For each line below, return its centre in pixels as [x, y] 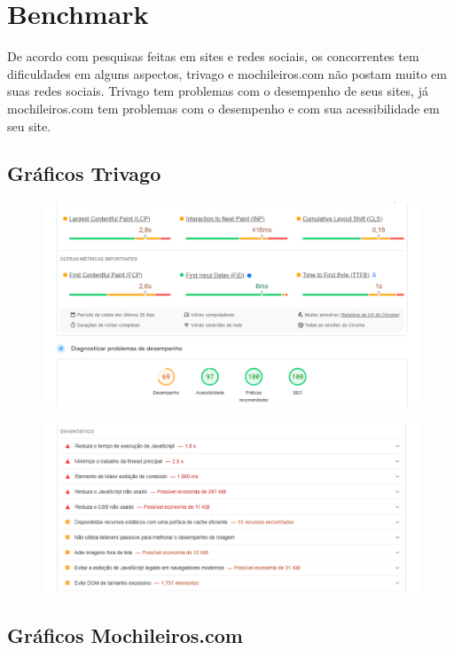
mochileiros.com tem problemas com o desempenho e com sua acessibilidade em [223, 108]
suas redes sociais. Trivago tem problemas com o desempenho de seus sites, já [218, 91]
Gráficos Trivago [84, 173]
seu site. [29, 125]
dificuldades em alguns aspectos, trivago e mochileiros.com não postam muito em [227, 73]
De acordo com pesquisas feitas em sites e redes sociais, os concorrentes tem [213, 56]
